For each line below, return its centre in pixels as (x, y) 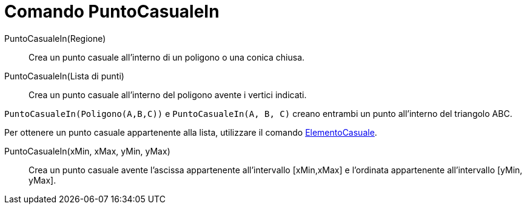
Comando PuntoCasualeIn (112, 12)
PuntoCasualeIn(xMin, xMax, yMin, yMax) (87, 151)
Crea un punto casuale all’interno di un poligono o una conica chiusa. (167, 57)
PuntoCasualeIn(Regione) (55, 38)
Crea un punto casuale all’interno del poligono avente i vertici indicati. (168, 95)
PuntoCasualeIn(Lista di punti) (64, 76)
